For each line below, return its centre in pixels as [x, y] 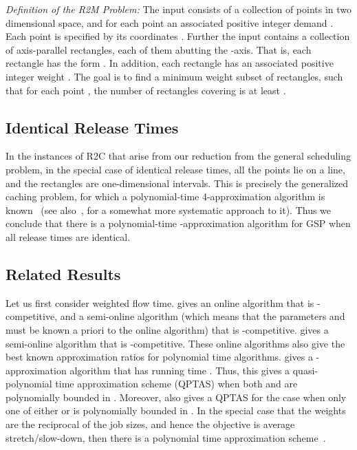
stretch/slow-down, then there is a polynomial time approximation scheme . [166, 437]
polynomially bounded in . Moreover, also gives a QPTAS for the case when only [176, 397]
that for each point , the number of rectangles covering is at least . [146, 90]
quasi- [305, 370]
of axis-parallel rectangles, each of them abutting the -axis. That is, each [159, 49]
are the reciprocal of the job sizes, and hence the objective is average [150, 424]
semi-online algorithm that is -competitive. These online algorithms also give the [175, 343]
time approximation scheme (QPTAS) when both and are [176, 384]
